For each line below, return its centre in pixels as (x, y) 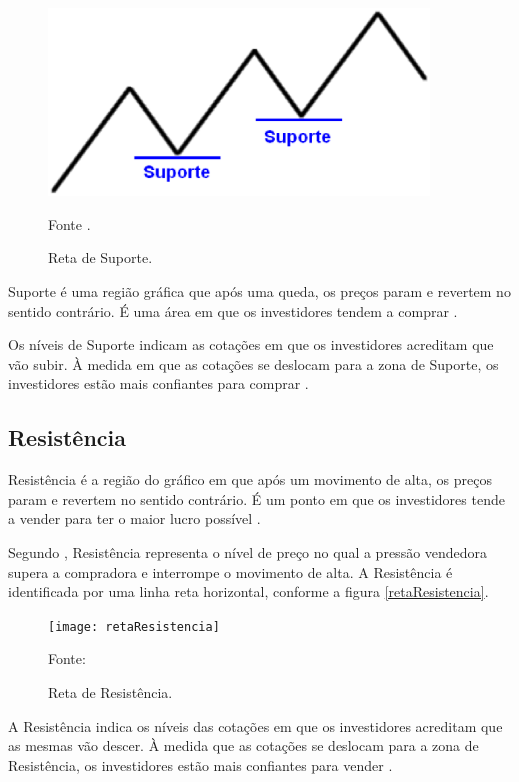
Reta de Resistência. (110, 691)
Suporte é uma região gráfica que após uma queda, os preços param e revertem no (259, 290)
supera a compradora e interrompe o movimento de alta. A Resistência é (230, 571)
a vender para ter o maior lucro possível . (134, 518)
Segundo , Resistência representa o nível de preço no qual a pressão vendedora (248, 551)
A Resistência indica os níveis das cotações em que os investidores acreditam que (255, 725)
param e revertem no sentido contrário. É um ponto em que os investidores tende (256, 498)
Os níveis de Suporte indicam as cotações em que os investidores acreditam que (251, 344)
